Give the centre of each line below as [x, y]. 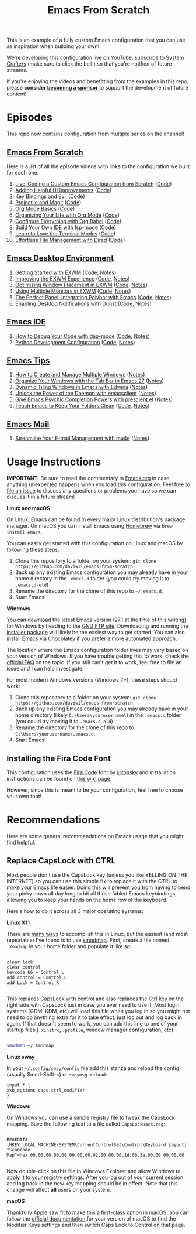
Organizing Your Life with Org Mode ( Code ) [67, 215]
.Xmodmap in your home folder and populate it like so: [69, 946]
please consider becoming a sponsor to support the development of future [97, 88]
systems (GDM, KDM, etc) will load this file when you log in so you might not [98, 1011]
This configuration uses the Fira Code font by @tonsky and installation [91, 772]
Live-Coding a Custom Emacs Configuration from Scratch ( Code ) [93, 184]
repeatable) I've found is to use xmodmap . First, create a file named [88, 940]
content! [17, 94]
